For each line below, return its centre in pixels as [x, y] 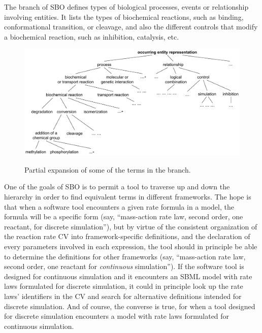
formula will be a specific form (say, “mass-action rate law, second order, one [124, 217]
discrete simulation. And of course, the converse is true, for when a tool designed [130, 306]
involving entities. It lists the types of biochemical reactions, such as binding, [124, 16]
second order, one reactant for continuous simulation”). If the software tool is [124, 266]
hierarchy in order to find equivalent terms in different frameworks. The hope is [128, 197]
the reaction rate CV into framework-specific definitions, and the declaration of [127, 236]
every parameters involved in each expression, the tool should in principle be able [131, 246]
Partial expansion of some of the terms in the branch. [108, 169]
